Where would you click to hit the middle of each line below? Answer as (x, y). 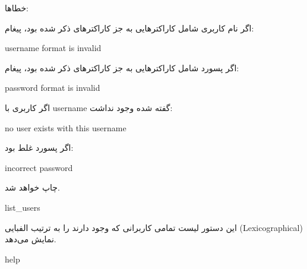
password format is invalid (53, 88)
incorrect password (39, 167)
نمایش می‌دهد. (31, 239)
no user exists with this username (66, 127)
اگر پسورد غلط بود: (39, 148)
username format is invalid (53, 48)
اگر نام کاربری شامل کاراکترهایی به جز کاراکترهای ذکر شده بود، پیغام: (129, 28)
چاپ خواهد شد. (32, 187)
